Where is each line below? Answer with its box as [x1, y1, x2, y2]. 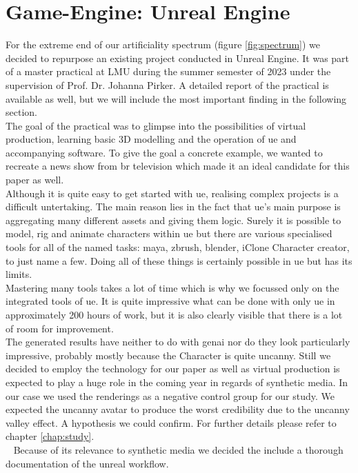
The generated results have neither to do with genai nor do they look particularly [6, 334, 350, 349]
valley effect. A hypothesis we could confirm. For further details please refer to [6, 415, 337, 430]
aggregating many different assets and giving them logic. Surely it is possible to [6, 212, 341, 227]
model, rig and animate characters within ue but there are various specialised [6, 226, 332, 241]
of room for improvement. [6, 321, 114, 335]
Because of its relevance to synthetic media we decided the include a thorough [13, 442, 344, 456]
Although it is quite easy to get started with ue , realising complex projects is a [6, 185, 339, 200]
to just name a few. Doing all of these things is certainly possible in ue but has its [6, 253, 352, 268]
